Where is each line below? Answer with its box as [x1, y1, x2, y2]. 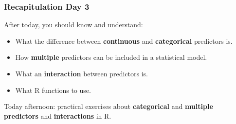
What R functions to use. [15, 85, 91, 95]
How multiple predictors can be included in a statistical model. [15, 52, 207, 62]
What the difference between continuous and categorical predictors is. [15, 35, 233, 46]
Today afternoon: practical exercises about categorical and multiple [4, 101, 213, 111]
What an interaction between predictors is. [15, 69, 148, 78]
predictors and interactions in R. [4, 110, 111, 121]
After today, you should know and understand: [4, 19, 143, 30]
